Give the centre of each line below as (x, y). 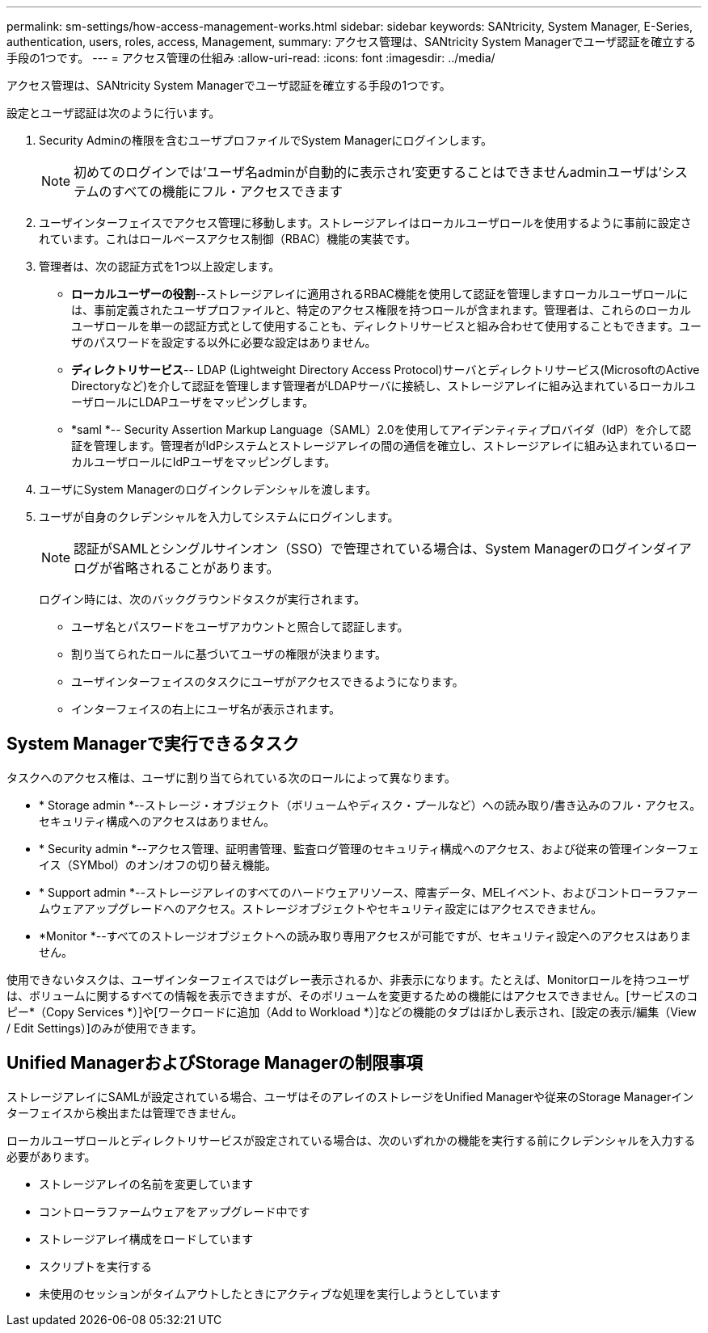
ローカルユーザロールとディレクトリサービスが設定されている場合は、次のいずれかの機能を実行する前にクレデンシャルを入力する (351, 1140)
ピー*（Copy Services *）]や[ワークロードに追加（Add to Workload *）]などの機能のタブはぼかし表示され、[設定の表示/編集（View (352, 1011)
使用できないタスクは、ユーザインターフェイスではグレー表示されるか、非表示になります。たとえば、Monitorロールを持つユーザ (348, 979)
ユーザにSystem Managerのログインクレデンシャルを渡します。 (208, 489)
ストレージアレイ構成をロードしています (146, 1238)
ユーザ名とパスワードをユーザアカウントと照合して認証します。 (240, 627)
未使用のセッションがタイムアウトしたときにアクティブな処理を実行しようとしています (270, 1293)
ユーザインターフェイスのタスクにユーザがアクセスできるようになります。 (268, 681)
